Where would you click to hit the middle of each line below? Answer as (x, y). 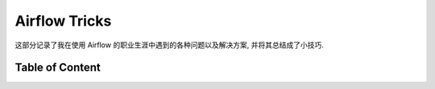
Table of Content (58, 68)
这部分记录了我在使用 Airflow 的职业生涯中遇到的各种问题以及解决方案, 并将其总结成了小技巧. (169, 45)
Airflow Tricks (63, 21)
